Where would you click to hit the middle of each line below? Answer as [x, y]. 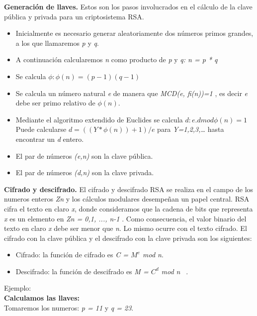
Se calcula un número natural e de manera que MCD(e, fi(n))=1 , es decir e [132, 93]
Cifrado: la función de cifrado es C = [72, 255]
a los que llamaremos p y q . [57, 43]
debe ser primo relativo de [55, 103]
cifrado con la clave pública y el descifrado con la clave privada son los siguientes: [128, 238]
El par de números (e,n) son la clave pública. [84, 156]
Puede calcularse [41, 129]
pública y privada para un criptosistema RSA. [74, 16]
